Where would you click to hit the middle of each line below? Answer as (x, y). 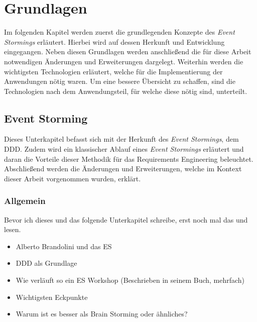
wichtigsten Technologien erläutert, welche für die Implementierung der (113, 71)
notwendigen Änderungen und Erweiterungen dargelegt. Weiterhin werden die (124, 61)
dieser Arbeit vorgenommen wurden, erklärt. (73, 178)
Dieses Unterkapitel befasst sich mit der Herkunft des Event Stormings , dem (121, 139)
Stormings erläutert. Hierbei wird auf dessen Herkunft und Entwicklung (114, 41)
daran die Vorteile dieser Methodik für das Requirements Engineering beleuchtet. (129, 158)
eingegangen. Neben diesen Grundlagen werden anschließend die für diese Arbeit (128, 51)
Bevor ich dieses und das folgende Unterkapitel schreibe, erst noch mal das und (126, 219)
